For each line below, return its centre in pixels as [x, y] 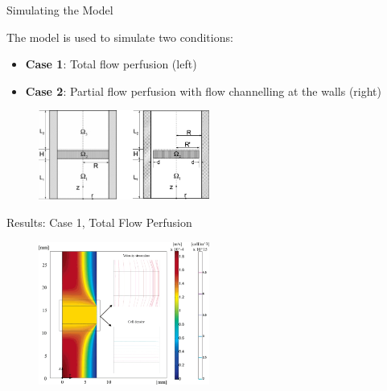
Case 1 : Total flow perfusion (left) [111, 64]
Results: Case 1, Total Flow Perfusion [99, 222]
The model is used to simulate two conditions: [120, 37]
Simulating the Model [60, 10]
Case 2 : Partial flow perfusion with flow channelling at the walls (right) [204, 91]
